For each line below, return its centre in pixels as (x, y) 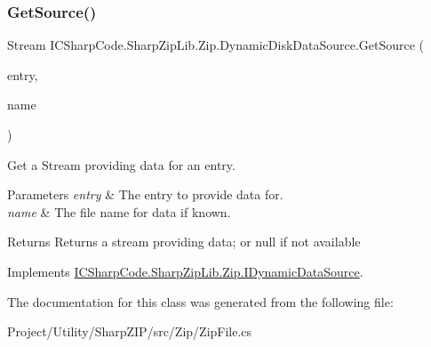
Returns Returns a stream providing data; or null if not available (184, 242)
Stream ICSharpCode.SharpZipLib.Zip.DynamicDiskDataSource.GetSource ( (216, 45)
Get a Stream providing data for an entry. (121, 164)
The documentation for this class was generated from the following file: (200, 301)
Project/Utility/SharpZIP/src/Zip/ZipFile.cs (130, 331)
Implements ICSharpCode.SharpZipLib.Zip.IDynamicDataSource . (185, 271)
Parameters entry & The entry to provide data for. (145, 194)
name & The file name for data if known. (119, 211)
